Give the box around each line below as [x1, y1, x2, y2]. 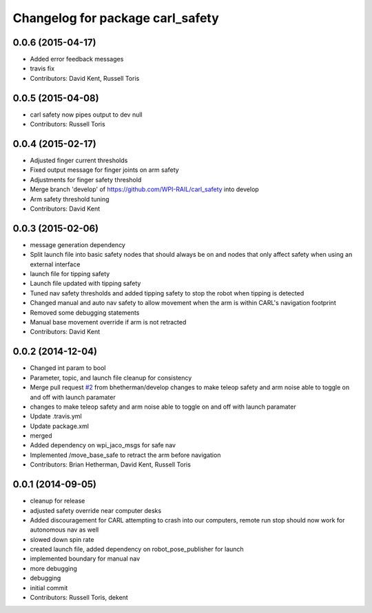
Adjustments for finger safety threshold [30, 175, 142, 184]
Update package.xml [30, 422, 90, 430]
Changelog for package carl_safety [12, 10, 220, 26]
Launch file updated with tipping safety [30, 280, 141, 288]
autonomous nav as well [30, 525, 99, 534]
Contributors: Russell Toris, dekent [30, 594, 129, 602]
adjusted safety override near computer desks [30, 506, 162, 514]
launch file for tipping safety [30, 270, 110, 278]
